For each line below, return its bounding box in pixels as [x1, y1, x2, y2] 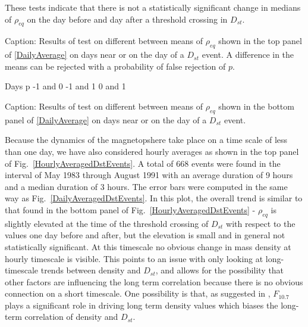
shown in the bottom [218, 99, 294, 112]
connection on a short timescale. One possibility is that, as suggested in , [5, 287, 271, 300]
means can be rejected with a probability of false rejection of [5, 60, 226, 72]
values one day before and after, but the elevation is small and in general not [5, 229, 285, 241]
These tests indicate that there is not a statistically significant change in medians [5, 1, 301, 13]
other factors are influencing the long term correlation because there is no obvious [5, 275, 303, 288]
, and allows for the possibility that [155, 264, 284, 276]
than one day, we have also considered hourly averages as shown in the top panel [5, 145, 299, 157]
